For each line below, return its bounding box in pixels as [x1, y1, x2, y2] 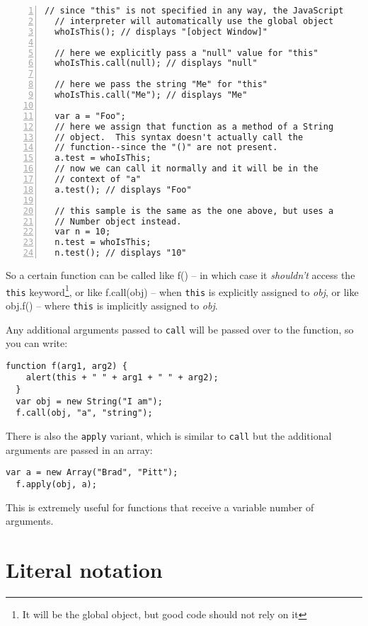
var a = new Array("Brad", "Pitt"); [6, 467, 178, 478]
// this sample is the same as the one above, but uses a [54, 205, 334, 216]
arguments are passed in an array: [6, 442, 153, 457]
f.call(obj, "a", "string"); [16, 408, 153, 419]
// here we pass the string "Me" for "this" [54, 79, 268, 90]
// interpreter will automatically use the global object [54, 16, 334, 26]
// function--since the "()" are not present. [54, 142, 278, 153]
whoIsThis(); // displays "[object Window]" [54, 26, 268, 37]
